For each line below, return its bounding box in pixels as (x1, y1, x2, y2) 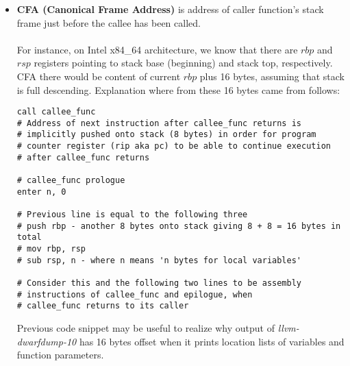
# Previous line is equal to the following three (16, 210, 248, 220)
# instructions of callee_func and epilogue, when (16, 289, 253, 300)
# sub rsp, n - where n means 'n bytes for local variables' (16, 255, 302, 265)
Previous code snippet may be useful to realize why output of (16, 320, 275, 334)
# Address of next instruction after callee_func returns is (16, 118, 302, 128)
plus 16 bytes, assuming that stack (199, 69, 345, 83)
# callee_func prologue (16, 175, 125, 186)
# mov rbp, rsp (16, 244, 86, 254)
